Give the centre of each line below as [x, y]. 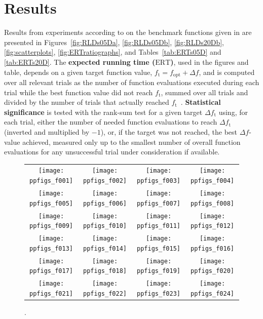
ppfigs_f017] [51, 271]
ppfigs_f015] [159, 248]
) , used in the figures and [210, 62]
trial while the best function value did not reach [79, 92]
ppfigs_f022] [105, 293]
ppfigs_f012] [212, 226]
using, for [233, 112]
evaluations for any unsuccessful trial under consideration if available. [112, 152]
